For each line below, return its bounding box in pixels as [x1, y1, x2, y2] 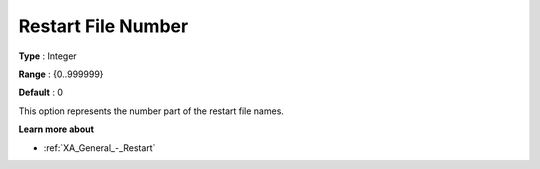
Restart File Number [18, 15, 189, 37]
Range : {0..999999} [18, 68, 104, 80]
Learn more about [18, 123, 95, 135]
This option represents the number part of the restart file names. [18, 105, 285, 117]
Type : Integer [18, 50, 77, 62]
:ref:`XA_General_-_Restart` [43, 141, 156, 154]
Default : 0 [18, 86, 64, 99]
